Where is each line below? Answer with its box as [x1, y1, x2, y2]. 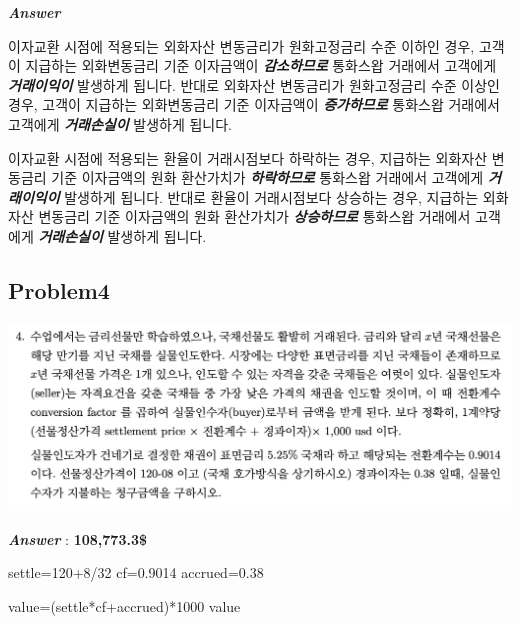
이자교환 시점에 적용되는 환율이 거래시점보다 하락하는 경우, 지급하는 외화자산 [8, 147, 488, 168]
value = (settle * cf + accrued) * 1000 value [8, 596, 241, 617]
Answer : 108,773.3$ [8, 528, 148, 549]
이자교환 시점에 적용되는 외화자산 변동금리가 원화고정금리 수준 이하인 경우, [8, 35, 475, 56]
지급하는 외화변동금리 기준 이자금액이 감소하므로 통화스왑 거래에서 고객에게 [25, 55, 497, 76]
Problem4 [8, 274, 110, 305]
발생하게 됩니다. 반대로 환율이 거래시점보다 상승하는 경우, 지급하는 [64, 186, 479, 207]
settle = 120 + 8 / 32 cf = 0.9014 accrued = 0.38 [8, 562, 264, 583]
